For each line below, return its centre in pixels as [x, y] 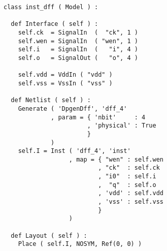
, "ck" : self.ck [129, 168]
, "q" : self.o [127, 185]
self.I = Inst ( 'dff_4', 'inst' [74, 151]
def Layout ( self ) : [49, 236]
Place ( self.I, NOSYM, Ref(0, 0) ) [80, 244]
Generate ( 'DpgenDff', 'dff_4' [73, 108]
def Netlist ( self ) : [51, 100]
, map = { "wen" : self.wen [116, 159]
